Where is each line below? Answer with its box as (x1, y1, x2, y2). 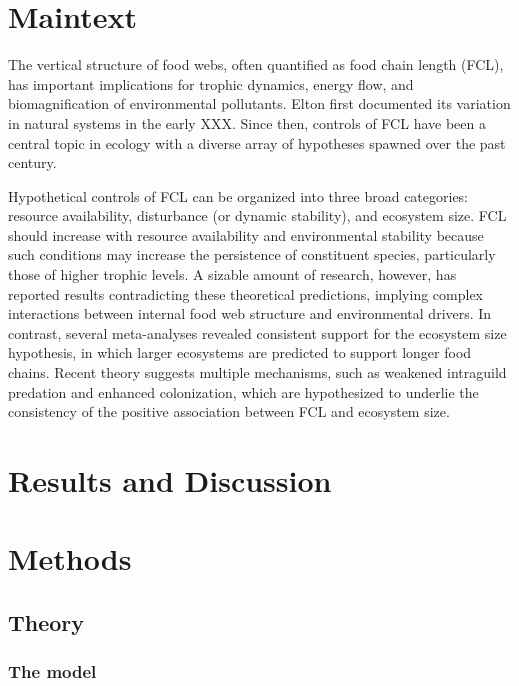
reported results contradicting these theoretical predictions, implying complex (8, 283, 484, 304)
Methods (8, 538, 132, 579)
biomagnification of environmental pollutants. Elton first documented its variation (8, 93, 511, 114)
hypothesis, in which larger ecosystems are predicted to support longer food (8, 342, 472, 363)
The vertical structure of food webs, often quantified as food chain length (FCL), (8, 54, 504, 75)
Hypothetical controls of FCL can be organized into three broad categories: (8, 185, 469, 206)
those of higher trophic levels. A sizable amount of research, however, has (8, 264, 457, 285)
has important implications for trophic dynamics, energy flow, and (8, 73, 414, 94)
